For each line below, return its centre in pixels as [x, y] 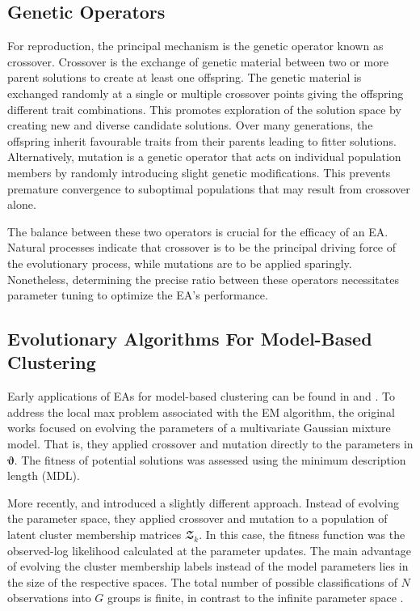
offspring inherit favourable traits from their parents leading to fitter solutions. [202, 140]
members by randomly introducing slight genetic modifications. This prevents [199, 172]
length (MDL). [44, 475]
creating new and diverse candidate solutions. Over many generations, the [190, 125]
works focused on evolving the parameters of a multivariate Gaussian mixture [199, 428]
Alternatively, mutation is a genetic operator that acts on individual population [204, 157]
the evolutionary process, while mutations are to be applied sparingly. [180, 263]
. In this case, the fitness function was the [302, 535]
